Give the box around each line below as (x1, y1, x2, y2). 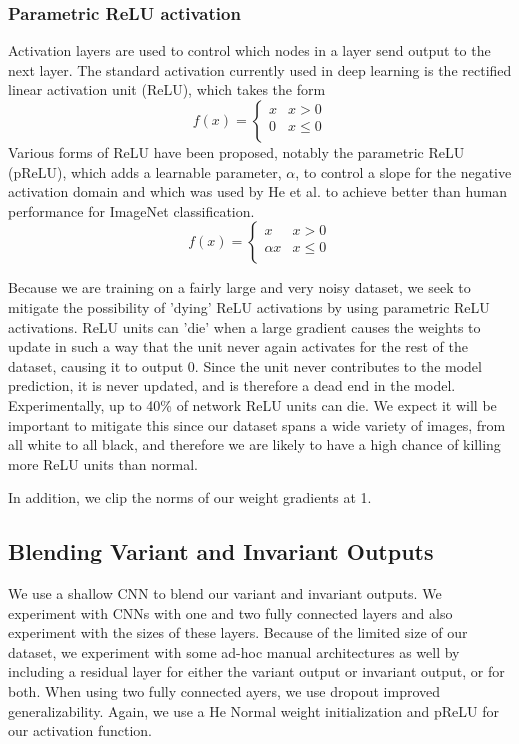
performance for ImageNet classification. (8, 200, 255, 221)
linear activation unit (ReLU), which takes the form (8, 79, 326, 100)
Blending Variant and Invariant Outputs (8, 536, 434, 567)
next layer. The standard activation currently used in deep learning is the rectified (8, 59, 512, 80)
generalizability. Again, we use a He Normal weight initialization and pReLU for (8, 700, 499, 721)
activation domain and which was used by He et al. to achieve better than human (8, 181, 508, 202)
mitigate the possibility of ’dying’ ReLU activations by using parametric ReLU (8, 296, 490, 317)
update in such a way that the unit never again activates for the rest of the (8, 336, 468, 357)
